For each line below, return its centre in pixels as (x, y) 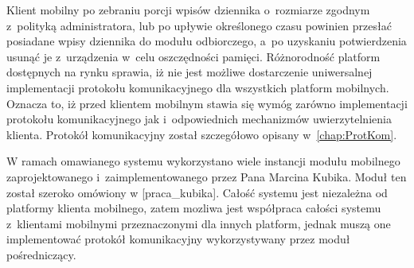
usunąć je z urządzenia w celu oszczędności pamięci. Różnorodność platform (193, 56)
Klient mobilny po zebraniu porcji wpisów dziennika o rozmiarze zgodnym (188, 10)
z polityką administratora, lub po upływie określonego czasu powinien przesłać (199, 25)
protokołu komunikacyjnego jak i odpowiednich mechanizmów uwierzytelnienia (199, 119)
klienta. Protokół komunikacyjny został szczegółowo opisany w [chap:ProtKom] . (202, 134)
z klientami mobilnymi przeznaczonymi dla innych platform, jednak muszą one (199, 223)
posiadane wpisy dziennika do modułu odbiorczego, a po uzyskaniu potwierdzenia (207, 41)
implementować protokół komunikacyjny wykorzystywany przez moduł (178, 239)
